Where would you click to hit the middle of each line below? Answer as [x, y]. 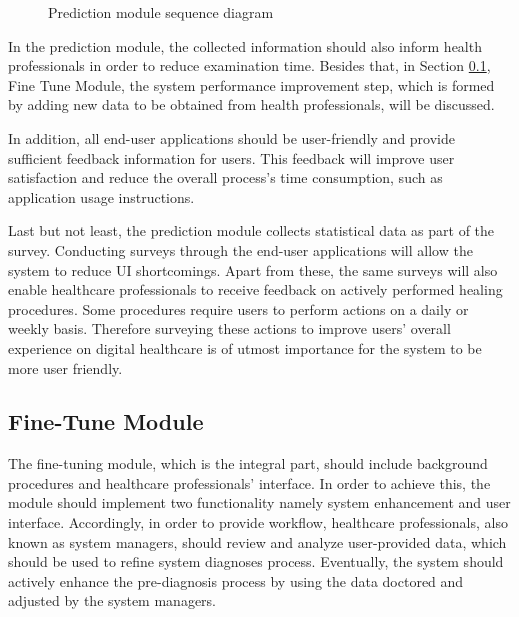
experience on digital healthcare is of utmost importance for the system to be [245, 347]
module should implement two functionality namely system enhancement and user [259, 502]
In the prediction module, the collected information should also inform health [245, 45]
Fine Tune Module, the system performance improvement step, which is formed [251, 84]
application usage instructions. [101, 196]
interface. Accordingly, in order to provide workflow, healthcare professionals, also [258, 522]
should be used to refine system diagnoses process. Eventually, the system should [256, 561]
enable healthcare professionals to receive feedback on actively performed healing [255, 289]
